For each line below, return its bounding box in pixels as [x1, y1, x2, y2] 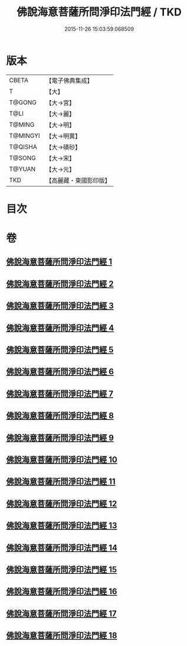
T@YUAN [9, 165, 36, 173]
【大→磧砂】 [45, 143, 81, 151]
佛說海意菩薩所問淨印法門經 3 [6, 301, 114, 311]
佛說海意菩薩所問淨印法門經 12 [6, 499, 117, 509]
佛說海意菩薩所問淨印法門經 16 [6, 587, 117, 597]
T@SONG [9, 153, 37, 162]
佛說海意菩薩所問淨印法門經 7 [6, 388, 114, 398]
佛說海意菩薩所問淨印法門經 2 [6, 279, 114, 289]
